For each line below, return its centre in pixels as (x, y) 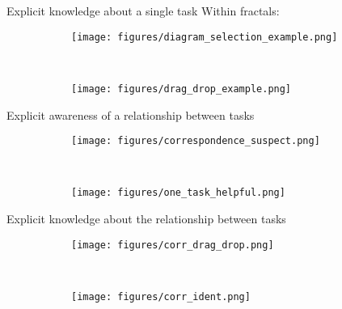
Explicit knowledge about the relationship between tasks (146, 218)
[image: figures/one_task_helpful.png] (178, 193)
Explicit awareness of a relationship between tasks (131, 114)
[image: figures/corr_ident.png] (161, 296)
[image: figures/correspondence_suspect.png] (196, 141)
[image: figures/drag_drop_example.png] (182, 89)
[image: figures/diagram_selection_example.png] (205, 37)
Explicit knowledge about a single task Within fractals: (143, 11)
